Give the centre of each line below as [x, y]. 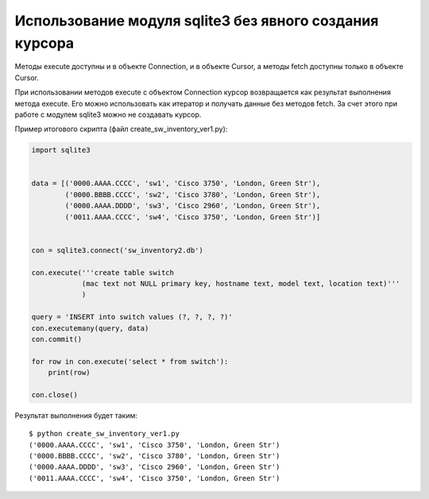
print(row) [69, 373]
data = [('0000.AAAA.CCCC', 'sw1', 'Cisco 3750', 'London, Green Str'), [176, 184]
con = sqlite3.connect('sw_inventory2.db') [118, 250]
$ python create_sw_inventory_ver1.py [104, 434]
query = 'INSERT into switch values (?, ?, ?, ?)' [132, 317]
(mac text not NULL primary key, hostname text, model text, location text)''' [241, 283]
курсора [44, 43]
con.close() [55, 395]
